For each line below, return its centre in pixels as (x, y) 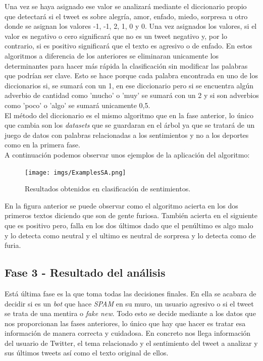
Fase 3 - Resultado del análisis (85, 272)
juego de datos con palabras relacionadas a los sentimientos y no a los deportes (127, 135)
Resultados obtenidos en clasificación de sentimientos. (108, 189)
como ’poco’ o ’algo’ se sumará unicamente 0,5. (77, 105)
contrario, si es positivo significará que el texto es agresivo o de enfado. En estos (128, 46)
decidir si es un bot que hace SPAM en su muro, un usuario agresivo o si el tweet (129, 303)
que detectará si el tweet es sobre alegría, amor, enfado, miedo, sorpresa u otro (126, 16)
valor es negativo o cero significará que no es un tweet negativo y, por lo (116, 36)
